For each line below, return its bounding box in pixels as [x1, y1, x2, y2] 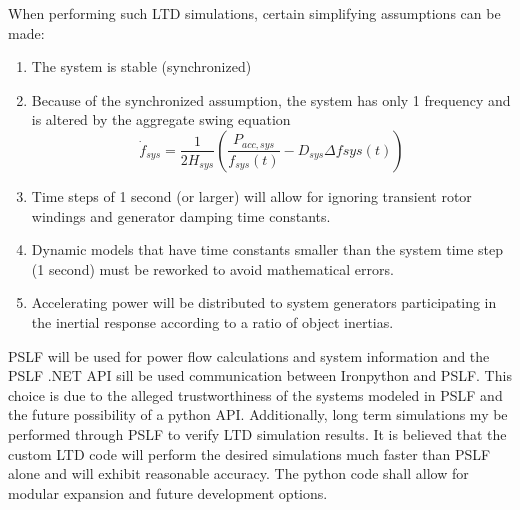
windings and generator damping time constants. [31, 205, 331, 226]
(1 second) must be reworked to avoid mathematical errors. [31, 258, 394, 279]
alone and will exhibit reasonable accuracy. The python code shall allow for [8, 463, 469, 484]
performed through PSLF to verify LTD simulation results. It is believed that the [8, 423, 507, 444]
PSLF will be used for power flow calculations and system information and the [8, 345, 490, 366]
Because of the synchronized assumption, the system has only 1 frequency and [31, 89, 511, 110]
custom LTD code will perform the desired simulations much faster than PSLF [8, 443, 491, 464]
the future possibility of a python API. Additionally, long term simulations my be [8, 404, 508, 425]
